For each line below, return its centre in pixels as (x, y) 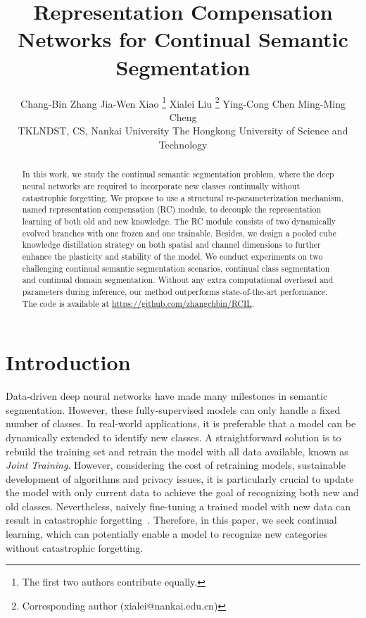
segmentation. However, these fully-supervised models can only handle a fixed (173, 409)
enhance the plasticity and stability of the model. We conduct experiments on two (172, 256)
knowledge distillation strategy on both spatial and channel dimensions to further (171, 245)
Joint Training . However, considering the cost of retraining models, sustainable (176, 465)
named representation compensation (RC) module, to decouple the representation (172, 209)
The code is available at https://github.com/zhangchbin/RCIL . (138, 303)
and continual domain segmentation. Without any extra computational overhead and (178, 280)
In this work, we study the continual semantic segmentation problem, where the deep (178, 174)
